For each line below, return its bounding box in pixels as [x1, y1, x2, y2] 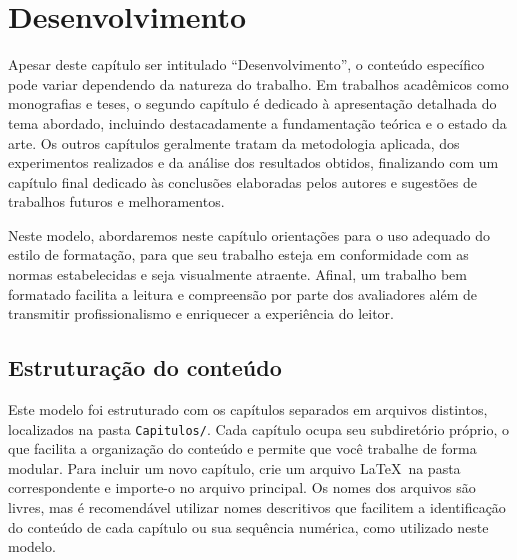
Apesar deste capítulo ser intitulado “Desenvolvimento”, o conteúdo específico [8, 54, 485, 75]
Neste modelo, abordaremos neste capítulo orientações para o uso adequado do [8, 224, 490, 245]
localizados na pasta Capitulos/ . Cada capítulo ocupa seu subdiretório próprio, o [8, 418, 510, 439]
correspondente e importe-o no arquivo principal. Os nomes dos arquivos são [8, 477, 476, 498]
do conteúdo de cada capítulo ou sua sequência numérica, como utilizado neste [8, 516, 489, 537]
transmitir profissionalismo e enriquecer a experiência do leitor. [8, 303, 394, 324]
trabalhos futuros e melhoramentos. [8, 191, 225, 212]
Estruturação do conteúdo [8, 352, 282, 383]
